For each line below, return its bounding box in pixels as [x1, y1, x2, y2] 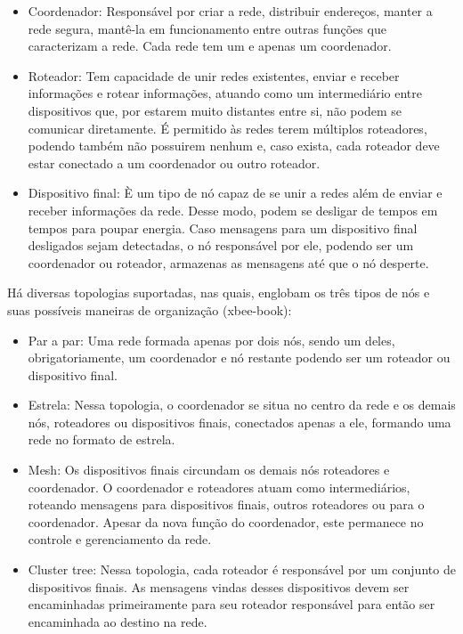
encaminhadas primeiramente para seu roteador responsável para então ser [28, 595, 435, 614]
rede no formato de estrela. [28, 430, 175, 449]
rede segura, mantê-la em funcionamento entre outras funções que [28, 19, 386, 37]
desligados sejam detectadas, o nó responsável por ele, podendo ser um [28, 236, 414, 255]
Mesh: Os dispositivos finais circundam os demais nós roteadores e [28, 460, 390, 479]
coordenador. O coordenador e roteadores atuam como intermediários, [28, 477, 410, 496]
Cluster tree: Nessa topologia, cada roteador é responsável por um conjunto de [28, 560, 456, 579]
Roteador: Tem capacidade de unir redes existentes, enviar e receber [28, 66, 400, 85]
